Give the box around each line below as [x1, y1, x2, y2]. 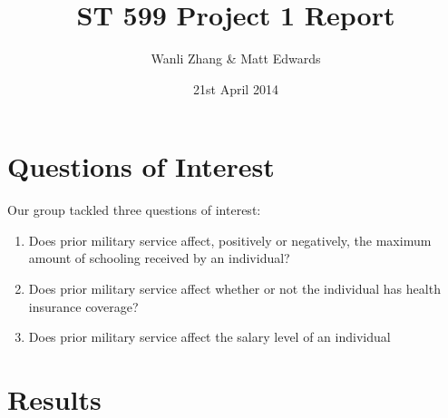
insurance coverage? [28, 296, 139, 316]
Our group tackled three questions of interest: [7, 200, 261, 219]
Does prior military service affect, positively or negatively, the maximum [28, 230, 432, 249]
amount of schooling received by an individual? [28, 248, 290, 267]
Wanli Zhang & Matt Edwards [151, 49, 321, 68]
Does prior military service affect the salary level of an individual [28, 327, 391, 346]
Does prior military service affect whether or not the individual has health [28, 279, 441, 298]
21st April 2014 [193, 79, 278, 98]
